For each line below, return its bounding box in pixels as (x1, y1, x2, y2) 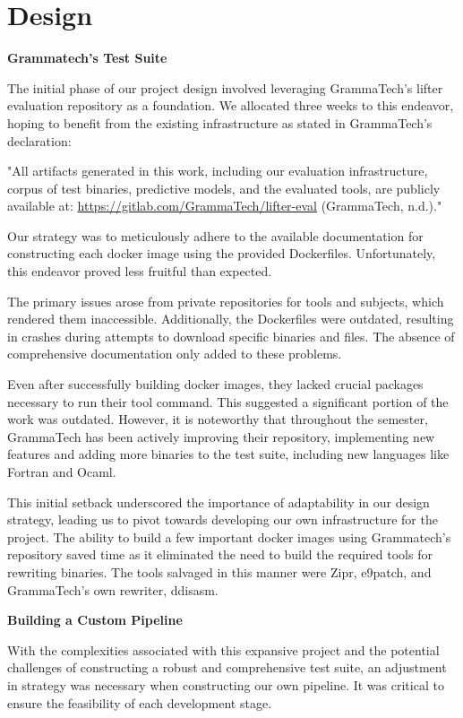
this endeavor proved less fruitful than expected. (7, 262, 272, 281)
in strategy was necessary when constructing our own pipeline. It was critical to (7, 675, 444, 694)
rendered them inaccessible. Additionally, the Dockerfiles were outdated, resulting (7, 309, 454, 328)
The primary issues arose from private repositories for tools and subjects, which (7, 291, 444, 310)
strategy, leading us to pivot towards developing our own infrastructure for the (7, 510, 438, 529)
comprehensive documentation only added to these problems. (7, 344, 342, 363)
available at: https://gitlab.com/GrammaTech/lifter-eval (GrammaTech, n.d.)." (7, 196, 442, 215)
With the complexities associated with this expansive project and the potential (7, 640, 440, 659)
